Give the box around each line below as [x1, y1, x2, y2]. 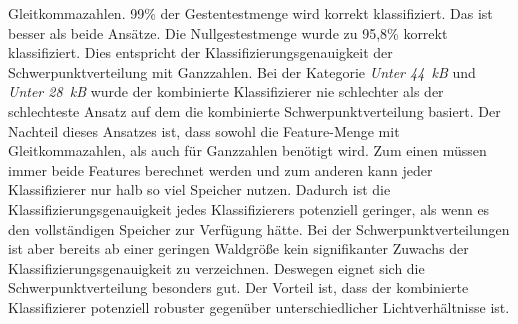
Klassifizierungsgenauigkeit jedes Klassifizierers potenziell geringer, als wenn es [8, 198, 490, 219]
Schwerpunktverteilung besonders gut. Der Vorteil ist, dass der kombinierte [8, 277, 469, 298]
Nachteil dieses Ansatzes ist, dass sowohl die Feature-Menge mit [8, 120, 400, 141]
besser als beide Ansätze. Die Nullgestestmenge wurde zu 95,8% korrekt [8, 22, 448, 43]
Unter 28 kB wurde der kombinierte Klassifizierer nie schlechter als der [8, 81, 444, 102]
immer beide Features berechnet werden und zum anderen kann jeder [8, 159, 433, 180]
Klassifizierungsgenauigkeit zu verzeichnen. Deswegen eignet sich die [8, 257, 425, 278]
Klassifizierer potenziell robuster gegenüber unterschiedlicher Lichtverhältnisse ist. [8, 296, 510, 317]
